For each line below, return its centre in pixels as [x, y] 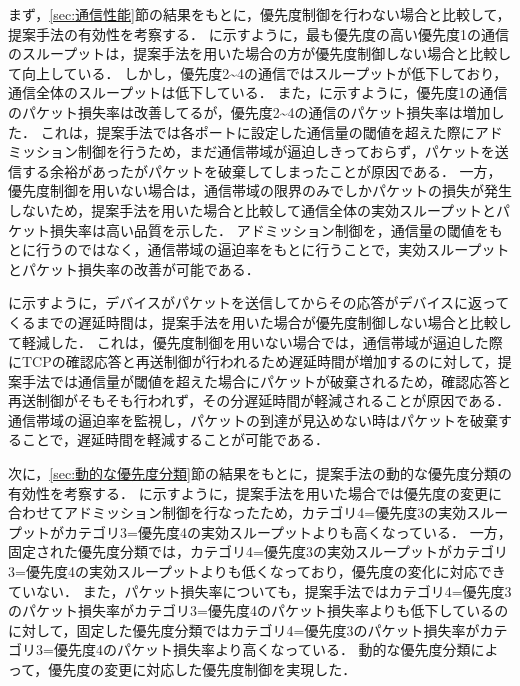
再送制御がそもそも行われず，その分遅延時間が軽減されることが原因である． [259, 400]
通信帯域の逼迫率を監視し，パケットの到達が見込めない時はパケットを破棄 [253, 419]
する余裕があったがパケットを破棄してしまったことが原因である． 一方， [261, 170]
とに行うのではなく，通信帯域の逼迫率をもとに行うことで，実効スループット [259, 249]
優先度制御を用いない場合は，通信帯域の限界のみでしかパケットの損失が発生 [260, 190]
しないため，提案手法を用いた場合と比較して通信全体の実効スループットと [252, 209]
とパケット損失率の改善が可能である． [134, 268]
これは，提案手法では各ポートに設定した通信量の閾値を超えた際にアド [271, 131]
